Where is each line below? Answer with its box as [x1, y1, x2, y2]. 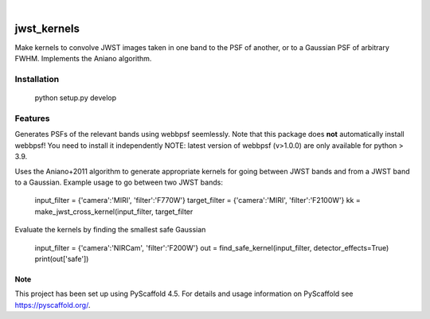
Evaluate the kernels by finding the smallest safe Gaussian [14, 225, 206, 235]
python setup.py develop [34, 93, 117, 103]
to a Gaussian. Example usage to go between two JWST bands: [14, 177, 223, 187]
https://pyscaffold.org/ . [14, 300, 91, 309]
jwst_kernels [14, 21, 80, 35]
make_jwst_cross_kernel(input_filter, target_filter [34, 207, 193, 216]
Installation [14, 74, 60, 85]
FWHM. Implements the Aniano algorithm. [14, 54, 152, 64]
